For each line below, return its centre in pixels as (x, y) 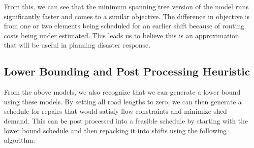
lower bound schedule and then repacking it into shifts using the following (115, 130)
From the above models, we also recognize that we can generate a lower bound (122, 92)
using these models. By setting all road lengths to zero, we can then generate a (123, 101)
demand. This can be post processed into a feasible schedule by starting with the (126, 120)
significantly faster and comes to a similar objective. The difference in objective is (127, 16)
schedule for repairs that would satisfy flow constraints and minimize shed (115, 111)
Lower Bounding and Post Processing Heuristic (127, 71)
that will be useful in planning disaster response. (77, 45)
